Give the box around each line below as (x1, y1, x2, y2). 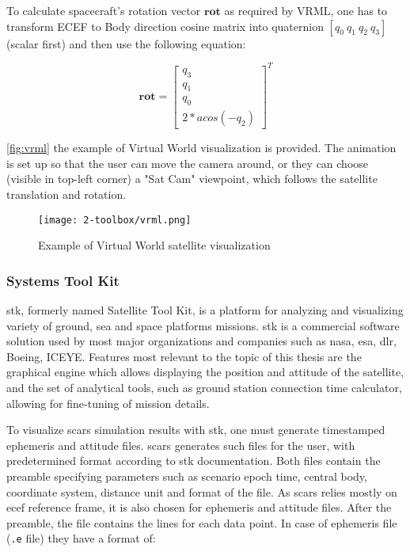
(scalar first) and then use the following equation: (6, 35, 246, 51)
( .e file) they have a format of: (6, 530, 156, 546)
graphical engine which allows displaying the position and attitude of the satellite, (6, 364, 404, 380)
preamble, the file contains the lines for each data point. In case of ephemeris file (6, 514, 397, 531)
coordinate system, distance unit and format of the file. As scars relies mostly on (6, 483, 397, 500)
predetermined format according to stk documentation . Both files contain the (6, 452, 381, 469)
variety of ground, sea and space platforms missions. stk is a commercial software (6, 317, 400, 333)
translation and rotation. (6, 186, 127, 202)
